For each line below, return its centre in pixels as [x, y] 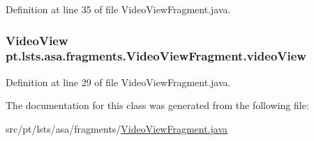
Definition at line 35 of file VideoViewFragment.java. [118, 9]
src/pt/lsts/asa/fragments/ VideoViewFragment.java [117, 128]
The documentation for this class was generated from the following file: [157, 105]
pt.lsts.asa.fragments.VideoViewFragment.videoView [156, 56]
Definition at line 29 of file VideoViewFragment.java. [118, 82]
